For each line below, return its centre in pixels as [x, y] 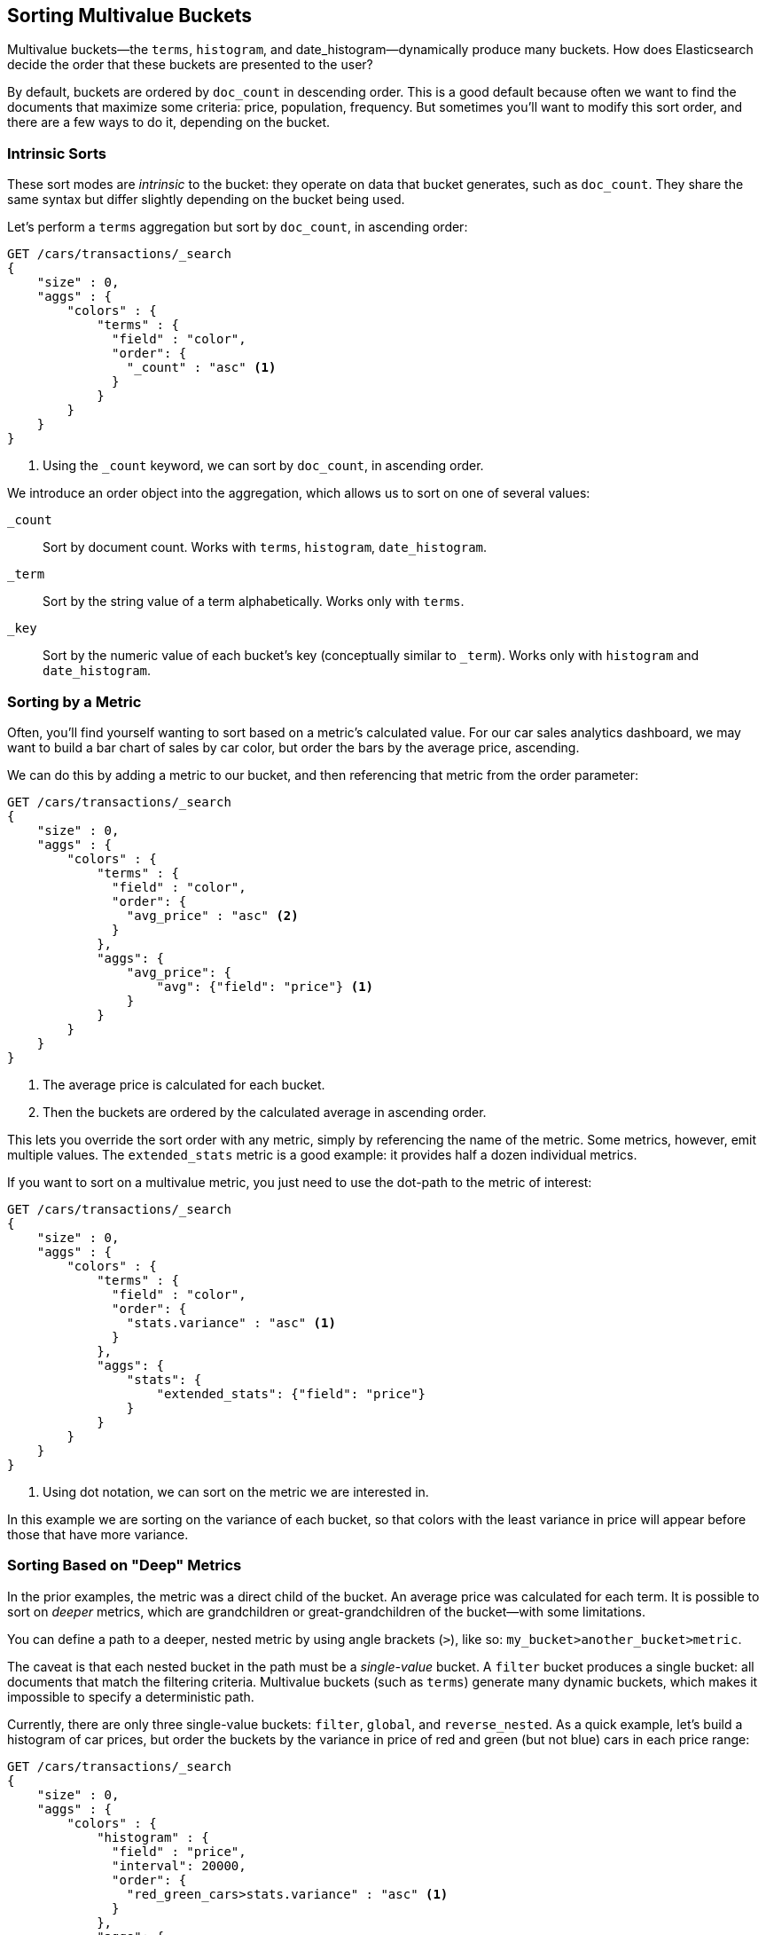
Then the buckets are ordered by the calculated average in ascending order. [265, 1112]
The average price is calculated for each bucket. [184, 1084]
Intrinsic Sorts [57, 153]
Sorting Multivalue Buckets [129, 16]
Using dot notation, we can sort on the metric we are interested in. [236, 1491]
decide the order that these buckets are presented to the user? [190, 65]
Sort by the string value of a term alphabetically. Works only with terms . [254, 602]
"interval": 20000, [179, 1865]
